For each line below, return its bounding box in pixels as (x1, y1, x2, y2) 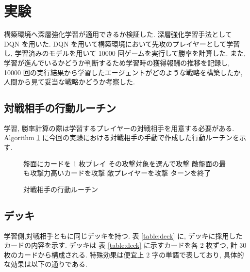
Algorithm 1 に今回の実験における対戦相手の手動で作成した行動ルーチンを (4, 132, 239, 143)
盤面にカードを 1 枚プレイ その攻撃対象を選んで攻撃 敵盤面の (23, 158, 219, 168)
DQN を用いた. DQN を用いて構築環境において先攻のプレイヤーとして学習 (4, 38, 240, 48)
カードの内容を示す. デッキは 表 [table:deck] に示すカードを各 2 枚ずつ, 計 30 (4, 240, 247, 250)
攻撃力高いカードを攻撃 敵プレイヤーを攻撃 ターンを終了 (30, 168, 211, 178)
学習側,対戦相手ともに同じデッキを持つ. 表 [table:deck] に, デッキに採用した (4, 230, 243, 240)
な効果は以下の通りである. (4, 259, 87, 269)
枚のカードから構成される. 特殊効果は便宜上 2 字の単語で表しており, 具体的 (4, 249, 244, 259)
